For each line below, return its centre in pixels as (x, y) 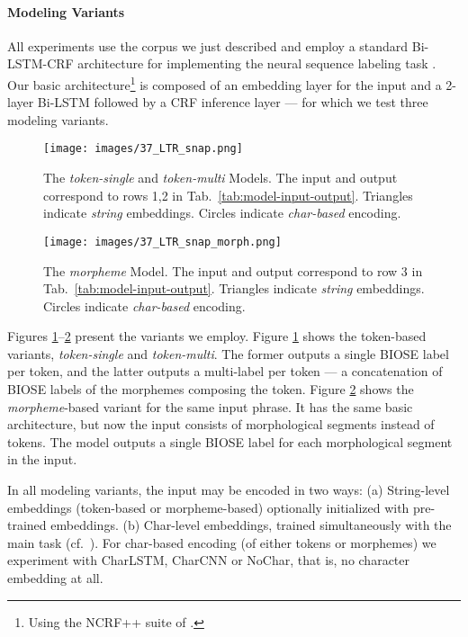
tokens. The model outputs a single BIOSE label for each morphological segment (230, 441)
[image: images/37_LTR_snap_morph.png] (162, 242)
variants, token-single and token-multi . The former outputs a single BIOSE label (228, 353)
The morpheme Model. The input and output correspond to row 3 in (233, 270)
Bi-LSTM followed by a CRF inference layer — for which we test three (233, 102)
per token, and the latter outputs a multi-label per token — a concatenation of (225, 371)
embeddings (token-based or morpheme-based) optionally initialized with (208, 507)
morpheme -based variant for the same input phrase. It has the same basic (210, 406)
